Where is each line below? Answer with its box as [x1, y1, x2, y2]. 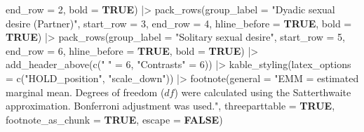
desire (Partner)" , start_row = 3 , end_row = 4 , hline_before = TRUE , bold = [6, 15, 352, 30]
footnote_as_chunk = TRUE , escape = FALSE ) [6, 112, 223, 126]
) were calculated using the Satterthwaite [174, 84, 351, 99]
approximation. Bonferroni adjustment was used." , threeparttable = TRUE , [6, 98, 335, 113]
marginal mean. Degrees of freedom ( [6, 84, 165, 99]
